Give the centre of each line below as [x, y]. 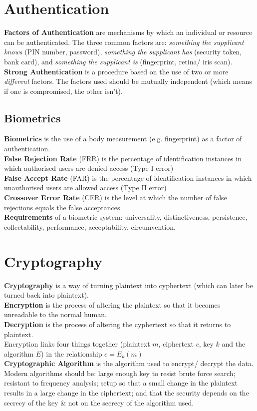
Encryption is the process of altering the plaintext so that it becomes [112, 304]
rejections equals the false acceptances [62, 207]
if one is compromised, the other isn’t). [63, 91]
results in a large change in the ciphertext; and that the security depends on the [127, 393]
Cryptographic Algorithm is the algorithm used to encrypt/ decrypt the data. [129, 363]
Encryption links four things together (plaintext [77, 344]
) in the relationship [72, 353]
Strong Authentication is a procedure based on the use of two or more [116, 71]
